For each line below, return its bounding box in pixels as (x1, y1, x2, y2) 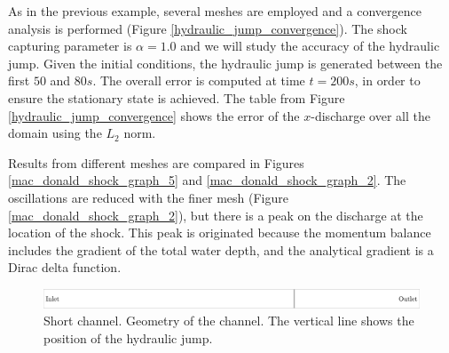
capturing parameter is (8, 36, 132, 55)
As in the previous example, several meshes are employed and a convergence (8, 2, 421, 20)
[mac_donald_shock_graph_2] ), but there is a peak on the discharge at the (8, 205, 423, 224)
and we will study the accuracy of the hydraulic (180, 36, 440, 55)
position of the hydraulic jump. (43, 329, 213, 348)
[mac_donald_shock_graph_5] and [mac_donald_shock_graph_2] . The (8, 171, 406, 189)
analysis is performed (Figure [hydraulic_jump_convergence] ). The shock (8, 19, 407, 37)
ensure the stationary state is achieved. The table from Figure (8, 88, 345, 107)
